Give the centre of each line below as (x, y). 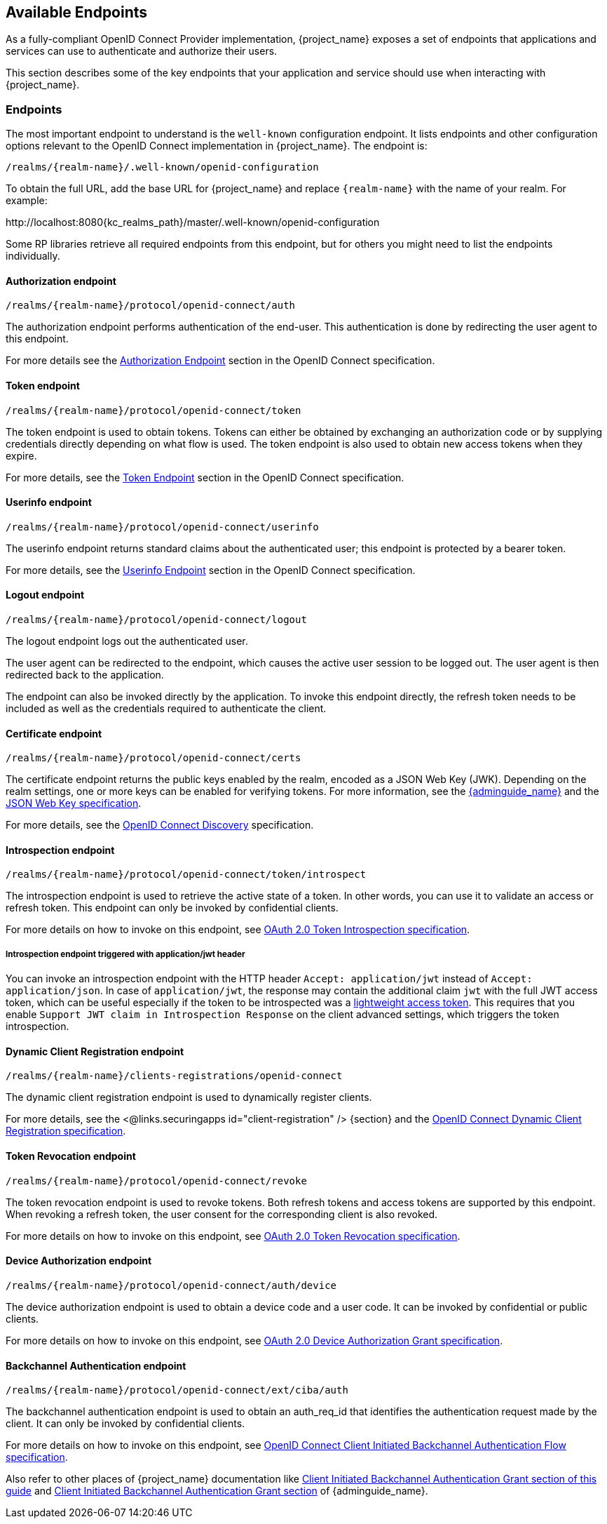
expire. (21, 455)
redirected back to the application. (85, 675)
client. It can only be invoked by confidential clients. (125, 1424)
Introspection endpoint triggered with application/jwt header (125, 954)
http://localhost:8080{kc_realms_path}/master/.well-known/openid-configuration (193, 222)
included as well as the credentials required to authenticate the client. (166, 709)
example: (27, 201)
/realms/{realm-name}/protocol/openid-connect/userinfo (162, 527)
